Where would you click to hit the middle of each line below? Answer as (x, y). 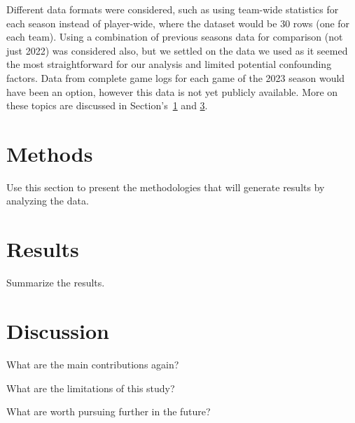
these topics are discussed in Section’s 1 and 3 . (107, 105)
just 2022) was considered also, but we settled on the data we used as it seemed (177, 50)
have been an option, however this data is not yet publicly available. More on (172, 91)
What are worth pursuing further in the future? (109, 411)
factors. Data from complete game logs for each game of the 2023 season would (176, 77)
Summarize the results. (56, 283)
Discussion (58, 330)
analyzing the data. (48, 201)
